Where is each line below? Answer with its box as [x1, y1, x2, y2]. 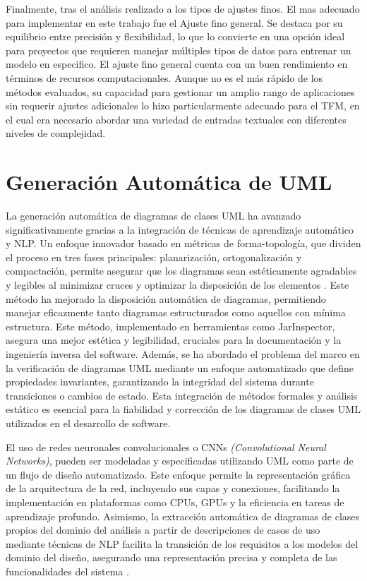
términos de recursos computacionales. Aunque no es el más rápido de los [6, 70, 323, 85]
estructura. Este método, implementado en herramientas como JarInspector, [6, 318, 335, 333]
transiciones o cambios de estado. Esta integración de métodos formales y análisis [6, 388, 358, 402]
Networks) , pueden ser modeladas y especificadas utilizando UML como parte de [6, 453, 354, 468]
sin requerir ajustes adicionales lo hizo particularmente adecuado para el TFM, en [6, 98, 360, 113]
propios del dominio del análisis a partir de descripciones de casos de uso [6, 522, 320, 537]
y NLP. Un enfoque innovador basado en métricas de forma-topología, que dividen [6, 236, 361, 251]
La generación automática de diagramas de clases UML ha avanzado [6, 208, 301, 223]
